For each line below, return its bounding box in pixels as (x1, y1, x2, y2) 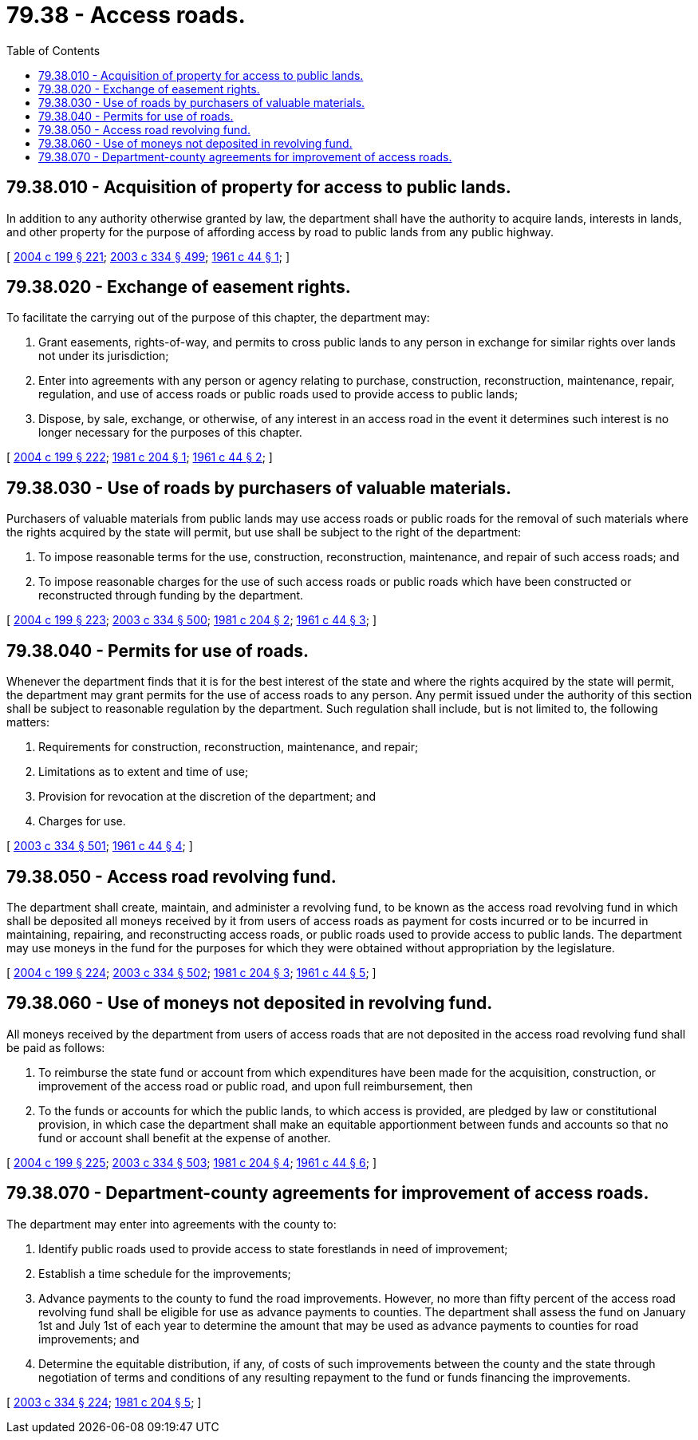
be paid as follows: (6, 1040, 105, 1054)
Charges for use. (38, 814, 126, 829)
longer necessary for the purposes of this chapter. (38, 425, 302, 440)
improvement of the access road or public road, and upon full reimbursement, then (38, 1078, 473, 1093)
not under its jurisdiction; (38, 349, 169, 363)
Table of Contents (6, 43, 101, 57)
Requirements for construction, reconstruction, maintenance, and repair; (38, 740, 419, 754)
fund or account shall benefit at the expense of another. (38, 1130, 331, 1145)
